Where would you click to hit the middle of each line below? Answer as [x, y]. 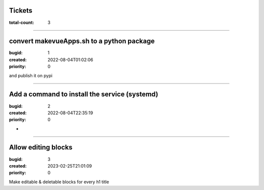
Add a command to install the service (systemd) [84, 95]
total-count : [22, 22]
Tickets [21, 11]
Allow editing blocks [41, 147]
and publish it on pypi [31, 75]
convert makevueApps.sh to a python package [82, 41]
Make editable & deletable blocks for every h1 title [59, 182]
